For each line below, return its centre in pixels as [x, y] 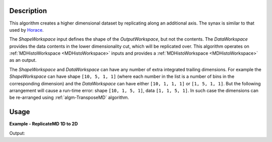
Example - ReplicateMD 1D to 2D [44, 124]
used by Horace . [26, 30]
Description [28, 11]
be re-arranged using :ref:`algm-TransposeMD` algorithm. [69, 97]
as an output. [23, 60]
